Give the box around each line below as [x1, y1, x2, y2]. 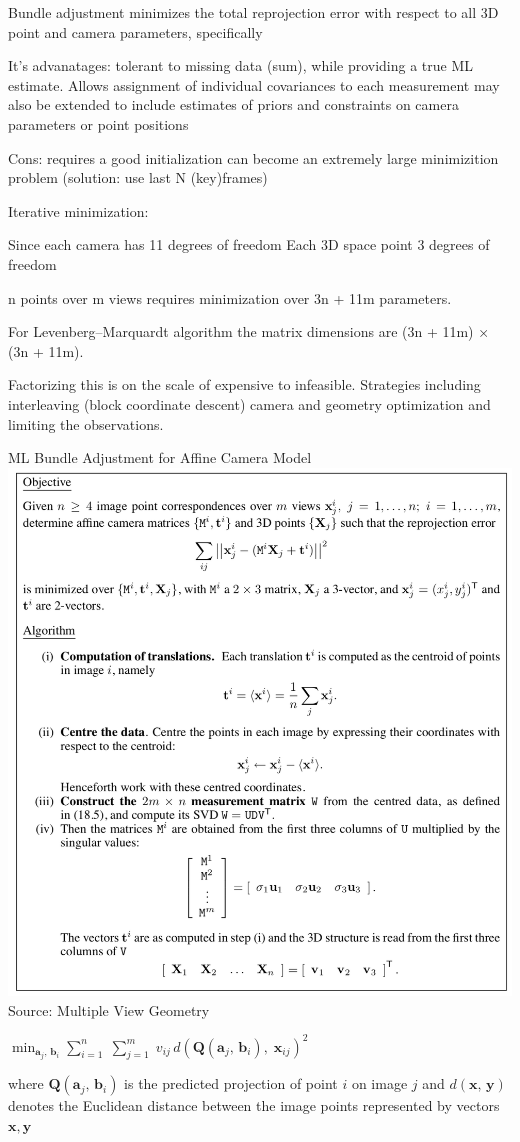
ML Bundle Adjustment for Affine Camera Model [8, 447, 312, 468]
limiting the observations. [8, 413, 164, 434]
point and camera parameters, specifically [8, 21, 263, 42]
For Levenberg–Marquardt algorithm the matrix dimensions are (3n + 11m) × [8, 321, 490, 342]
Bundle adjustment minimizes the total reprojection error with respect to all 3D [8, 2, 499, 22]
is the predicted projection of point [124, 1073, 338, 1094]
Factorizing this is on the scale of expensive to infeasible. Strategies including [8, 374, 481, 395]
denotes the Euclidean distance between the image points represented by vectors [8, 1095, 500, 1116]
